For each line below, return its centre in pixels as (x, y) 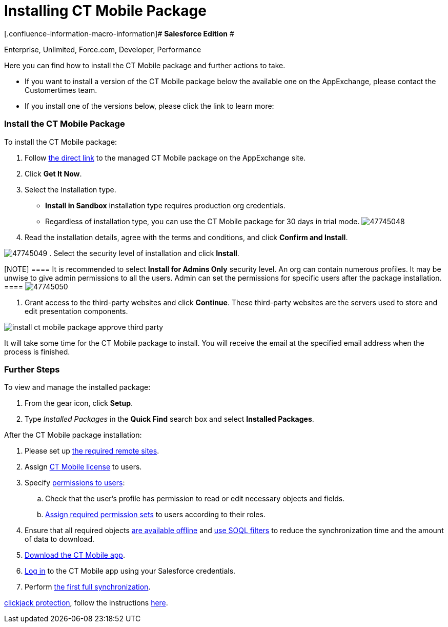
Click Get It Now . (53, 173)
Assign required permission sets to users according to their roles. (155, 515)
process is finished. (37, 351)
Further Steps (32, 369)
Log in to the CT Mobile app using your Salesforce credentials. (130, 571)
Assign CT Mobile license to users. (83, 467)
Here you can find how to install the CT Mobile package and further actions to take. (145, 65)
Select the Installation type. (70, 189)
